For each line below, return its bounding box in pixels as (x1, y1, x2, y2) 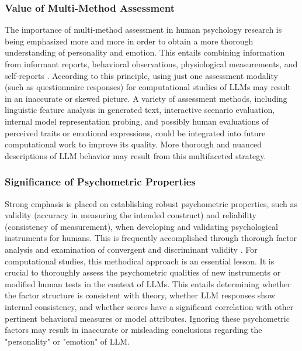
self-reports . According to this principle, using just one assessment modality (5, 69, 278, 81)
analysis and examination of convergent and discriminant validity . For (5, 243, 258, 255)
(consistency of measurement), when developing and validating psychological (5, 220, 278, 232)
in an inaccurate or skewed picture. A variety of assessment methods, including (5, 92, 287, 104)
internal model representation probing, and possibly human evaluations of (5, 115, 269, 127)
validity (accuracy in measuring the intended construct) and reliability (5, 209, 256, 221)
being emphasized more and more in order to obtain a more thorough (5, 35, 254, 47)
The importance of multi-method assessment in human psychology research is (5, 23, 282, 36)
